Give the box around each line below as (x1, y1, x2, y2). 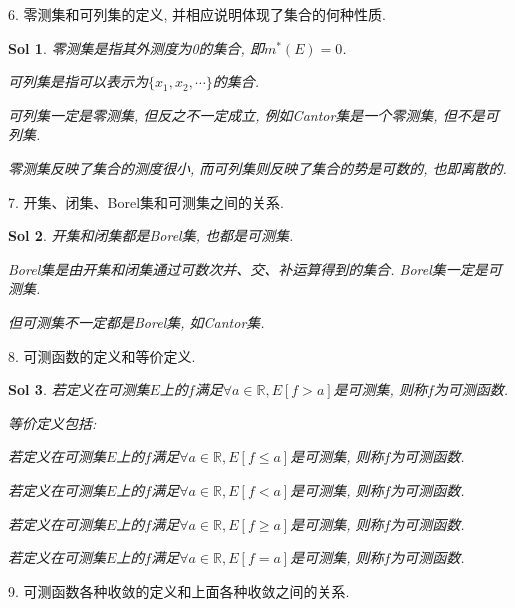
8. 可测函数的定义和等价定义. (8, 345, 196, 366)
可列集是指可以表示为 (8, 71, 148, 92)
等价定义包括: (8, 412, 97, 433)
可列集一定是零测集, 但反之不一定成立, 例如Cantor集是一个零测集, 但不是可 (8, 104, 499, 125)
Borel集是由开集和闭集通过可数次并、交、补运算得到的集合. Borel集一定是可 (8, 258, 502, 279)
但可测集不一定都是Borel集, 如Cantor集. (8, 311, 265, 332)
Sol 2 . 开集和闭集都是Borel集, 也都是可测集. (8, 225, 294, 246)
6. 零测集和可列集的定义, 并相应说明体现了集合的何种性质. (8, 4, 386, 24)
